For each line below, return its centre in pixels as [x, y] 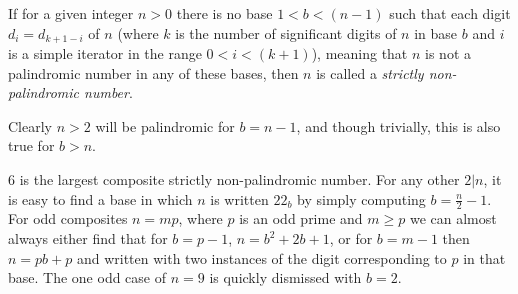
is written [239, 198]
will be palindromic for [165, 125]
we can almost [453, 218]
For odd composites [68, 218]
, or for [351, 238]
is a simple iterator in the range [105, 53]
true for [31, 145]
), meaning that [359, 53]
